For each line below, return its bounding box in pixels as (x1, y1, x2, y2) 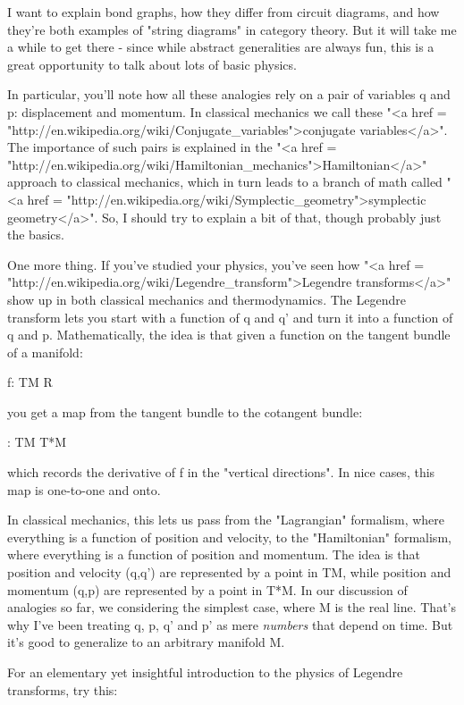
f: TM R (7, 373, 53, 391)
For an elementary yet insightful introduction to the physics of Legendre (7, 663, 403, 681)
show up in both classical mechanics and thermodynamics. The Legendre (7, 290, 406, 308)
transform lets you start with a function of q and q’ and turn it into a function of (7, 307, 453, 326)
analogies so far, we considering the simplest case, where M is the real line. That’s (7, 598, 456, 617)
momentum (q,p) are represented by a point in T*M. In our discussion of (7, 580, 408, 599)
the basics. (7, 225, 64, 244)
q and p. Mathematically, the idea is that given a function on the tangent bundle (7, 325, 451, 344)
